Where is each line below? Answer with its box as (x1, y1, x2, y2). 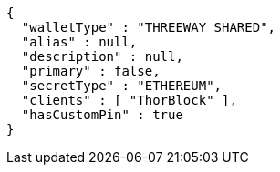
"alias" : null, (21, 35, 138, 49)
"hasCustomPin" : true (21, 107, 183, 122)
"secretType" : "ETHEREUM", (21, 78, 223, 93)
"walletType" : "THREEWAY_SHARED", (21, 20, 276, 35)
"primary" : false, (21, 64, 161, 78)
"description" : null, (21, 49, 183, 64)
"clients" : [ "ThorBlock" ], (21, 93, 237, 107)
